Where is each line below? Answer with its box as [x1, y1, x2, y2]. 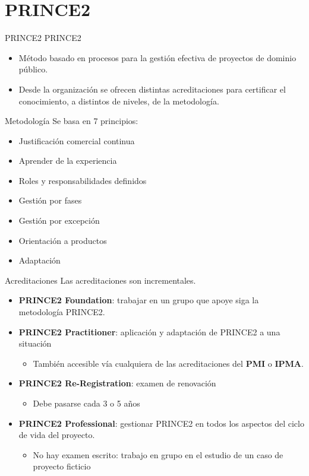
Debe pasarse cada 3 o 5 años [33, 397, 140, 409]
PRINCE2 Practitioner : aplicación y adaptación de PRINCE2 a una [18, 325, 280, 338]
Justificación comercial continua [18, 134, 135, 147]
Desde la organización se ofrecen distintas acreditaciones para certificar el [18, 82, 286, 95]
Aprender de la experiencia [18, 154, 117, 167]
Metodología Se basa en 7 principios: [5, 115, 138, 127]
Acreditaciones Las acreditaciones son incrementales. [5, 274, 196, 286]
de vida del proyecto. [18, 429, 95, 441]
